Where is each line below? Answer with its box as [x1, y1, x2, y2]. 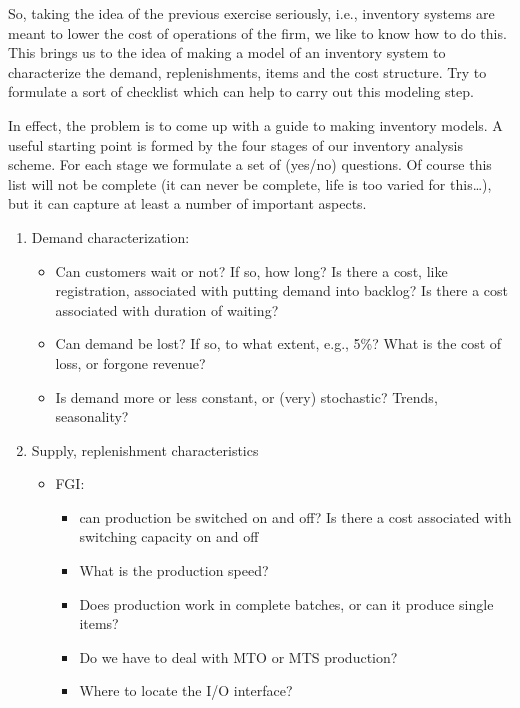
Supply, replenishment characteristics [31, 439, 259, 460]
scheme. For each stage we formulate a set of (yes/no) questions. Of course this [8, 154, 492, 175]
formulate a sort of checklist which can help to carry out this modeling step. [8, 81, 474, 102]
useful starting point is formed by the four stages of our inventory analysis [8, 134, 463, 155]
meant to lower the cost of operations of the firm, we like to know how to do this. [8, 22, 507, 43]
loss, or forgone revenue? [55, 352, 206, 373]
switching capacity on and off [79, 526, 259, 547]
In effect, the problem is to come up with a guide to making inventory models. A [8, 114, 503, 135]
